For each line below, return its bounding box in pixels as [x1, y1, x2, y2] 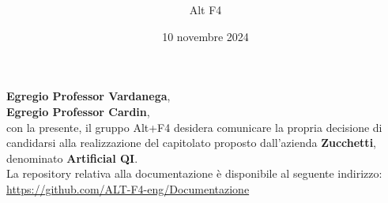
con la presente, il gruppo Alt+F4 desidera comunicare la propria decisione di [6, 118, 382, 135]
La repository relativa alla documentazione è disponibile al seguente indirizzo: [6, 165, 382, 182]
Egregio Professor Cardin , [6, 103, 150, 119]
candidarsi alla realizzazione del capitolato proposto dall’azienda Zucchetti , [6, 134, 377, 151]
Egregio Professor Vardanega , [6, 88, 171, 104]
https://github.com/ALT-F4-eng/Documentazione [6, 180, 250, 197]
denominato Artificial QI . [6, 149, 138, 166]
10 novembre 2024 [162, 28, 249, 44]
